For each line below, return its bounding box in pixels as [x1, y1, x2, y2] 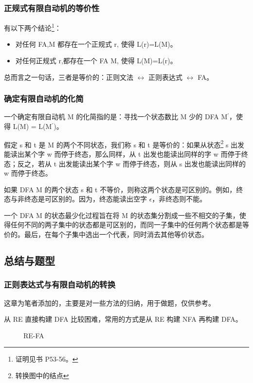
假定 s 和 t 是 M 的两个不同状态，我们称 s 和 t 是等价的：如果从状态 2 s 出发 [4, 138, 245, 149]
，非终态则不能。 [152, 194, 207, 204]
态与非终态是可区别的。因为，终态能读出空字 [4, 194, 147, 204]
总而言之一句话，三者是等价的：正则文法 [4, 72, 133, 82]
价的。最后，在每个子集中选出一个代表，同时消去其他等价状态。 [4, 229, 208, 239]
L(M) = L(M [13, 121, 52, 131]
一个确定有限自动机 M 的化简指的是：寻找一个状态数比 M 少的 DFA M [4, 111, 228, 122]
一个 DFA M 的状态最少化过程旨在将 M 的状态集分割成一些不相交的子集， [4, 210, 239, 220]
